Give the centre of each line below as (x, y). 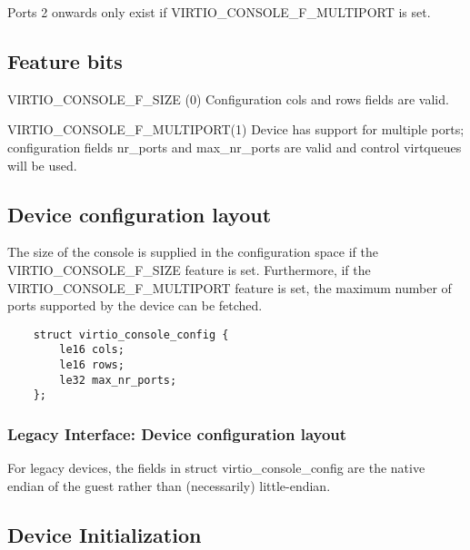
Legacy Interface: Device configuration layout (177, 433)
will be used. (42, 165)
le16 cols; (92, 350)
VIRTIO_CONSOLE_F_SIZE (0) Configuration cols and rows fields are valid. (228, 98)
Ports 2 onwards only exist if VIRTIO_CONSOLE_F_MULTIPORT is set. (219, 12)
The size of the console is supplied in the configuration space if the (193, 252)
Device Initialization (105, 534)
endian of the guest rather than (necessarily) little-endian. (169, 485)
